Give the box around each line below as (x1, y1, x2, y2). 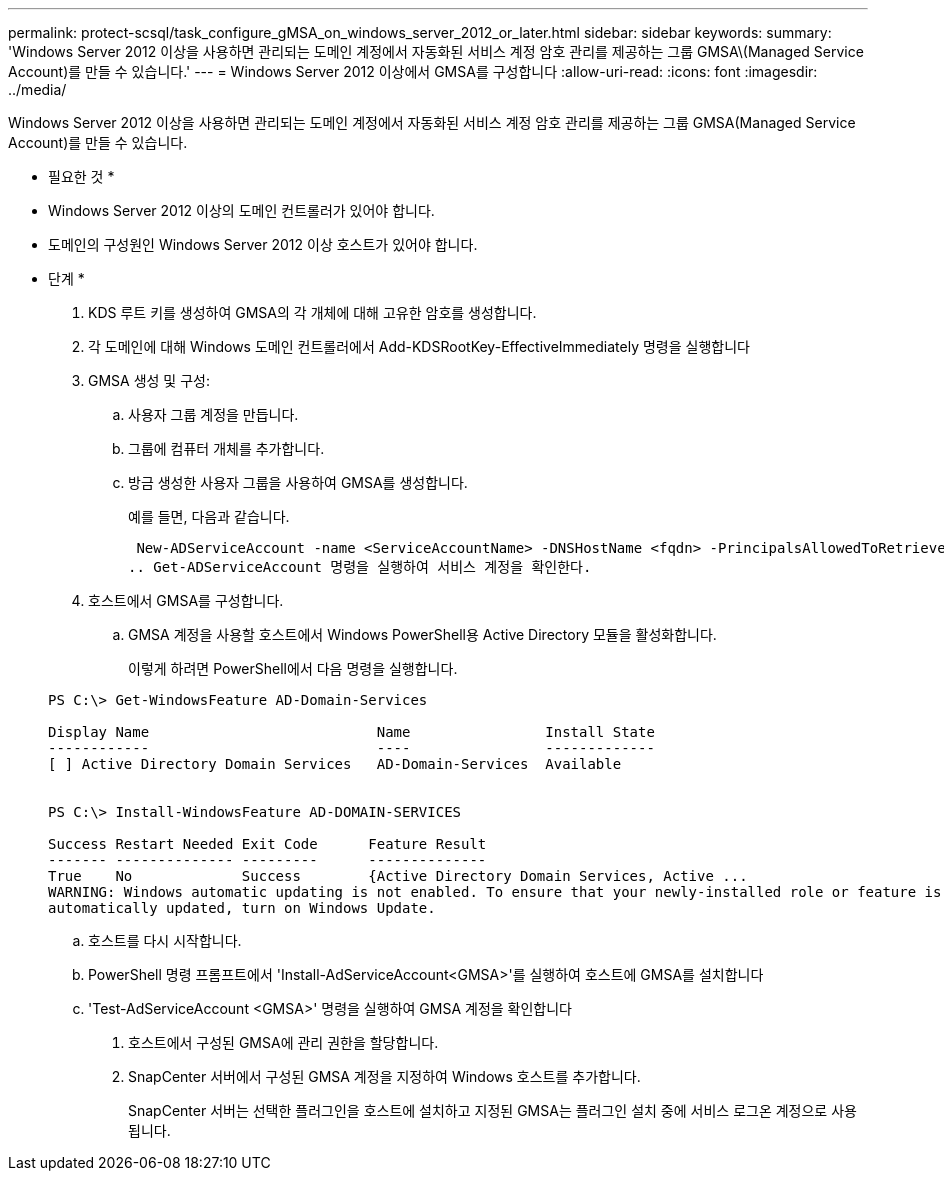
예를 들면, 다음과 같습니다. (128, 508, 290, 525)
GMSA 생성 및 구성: (88, 372, 210, 389)
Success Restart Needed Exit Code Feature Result (48, 836, 487, 852)
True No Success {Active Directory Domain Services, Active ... (48, 868, 748, 884)
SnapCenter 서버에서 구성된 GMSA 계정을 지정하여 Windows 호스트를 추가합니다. (128, 1068, 641, 1085)
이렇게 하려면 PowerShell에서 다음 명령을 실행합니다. (128, 660, 458, 677)
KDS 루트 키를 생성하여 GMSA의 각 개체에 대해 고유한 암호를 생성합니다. (88, 304, 537, 321)
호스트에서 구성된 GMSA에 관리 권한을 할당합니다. (128, 1034, 439, 1051)
